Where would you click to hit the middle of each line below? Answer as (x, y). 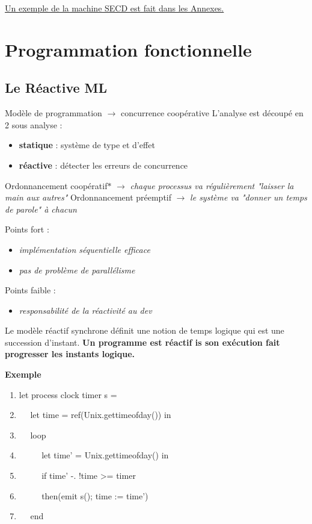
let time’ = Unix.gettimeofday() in (105, 455)
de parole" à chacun (41, 209)
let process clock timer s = (68, 394)
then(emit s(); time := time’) (95, 495)
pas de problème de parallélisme (77, 270)
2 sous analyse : (34, 124)
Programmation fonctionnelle (128, 49)
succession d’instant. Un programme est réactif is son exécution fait (142, 342)
